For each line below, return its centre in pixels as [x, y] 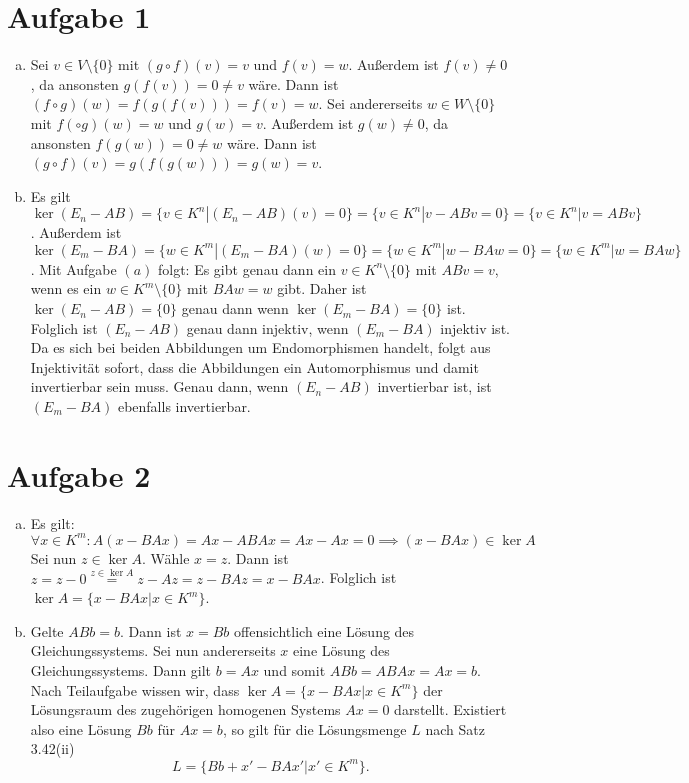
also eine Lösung [81, 728]
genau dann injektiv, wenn [267, 327]
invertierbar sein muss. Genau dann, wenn [159, 386]
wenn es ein [66, 288]
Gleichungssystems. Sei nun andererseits [153, 650]
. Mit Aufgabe [73, 268]
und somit [294, 670]
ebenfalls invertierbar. [184, 406]
